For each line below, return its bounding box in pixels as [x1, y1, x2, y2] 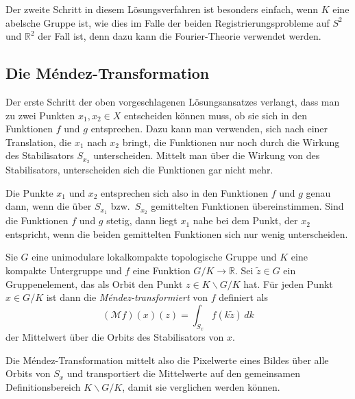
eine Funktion [132, 263, 191, 278]
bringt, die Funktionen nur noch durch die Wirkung [122, 134, 340, 149]
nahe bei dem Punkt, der [193, 213, 298, 228]
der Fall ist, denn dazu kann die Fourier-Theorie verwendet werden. [38, 29, 321, 43]
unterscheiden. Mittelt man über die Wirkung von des [93, 148, 320, 162]
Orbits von [5, 366, 51, 380]
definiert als [219, 290, 268, 304]
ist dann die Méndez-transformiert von [46, 290, 208, 304]
